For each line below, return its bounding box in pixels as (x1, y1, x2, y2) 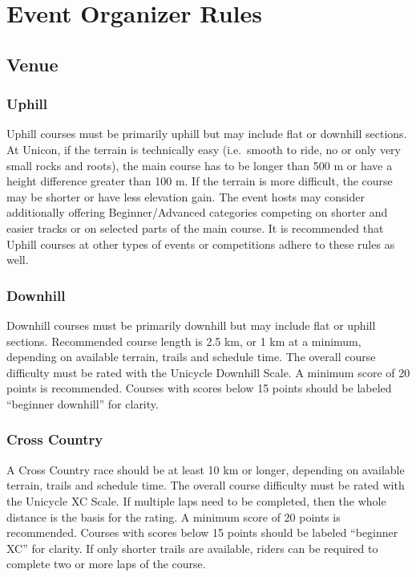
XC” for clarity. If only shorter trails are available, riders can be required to (6, 539, 378, 556)
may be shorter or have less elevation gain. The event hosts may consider (6, 188, 365, 205)
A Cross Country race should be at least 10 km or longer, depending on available (6, 461, 405, 477)
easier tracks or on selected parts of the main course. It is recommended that (6, 219, 384, 236)
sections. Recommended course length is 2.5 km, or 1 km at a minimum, (6, 332, 361, 349)
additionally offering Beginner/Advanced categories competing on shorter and (6, 204, 388, 221)
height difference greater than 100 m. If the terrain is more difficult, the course (6, 173, 393, 189)
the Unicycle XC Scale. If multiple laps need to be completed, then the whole (6, 492, 386, 509)
